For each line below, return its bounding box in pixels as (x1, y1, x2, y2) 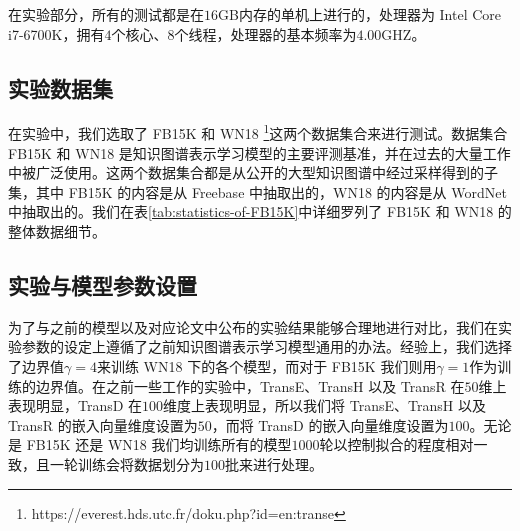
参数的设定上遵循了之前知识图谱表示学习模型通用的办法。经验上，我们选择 (21, 336, 512, 357)
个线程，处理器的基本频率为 (174, 23, 357, 44)
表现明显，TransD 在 (8, 395, 143, 416)
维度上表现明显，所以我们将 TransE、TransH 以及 (163, 395, 486, 416)
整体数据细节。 (8, 221, 106, 242)
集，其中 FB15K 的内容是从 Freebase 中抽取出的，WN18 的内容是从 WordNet (8, 181, 507, 202)
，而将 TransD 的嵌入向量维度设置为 (211, 414, 449, 435)
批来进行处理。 (225, 453, 323, 474)
